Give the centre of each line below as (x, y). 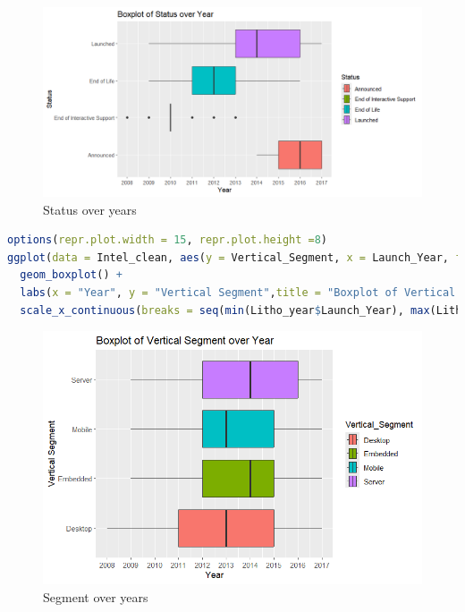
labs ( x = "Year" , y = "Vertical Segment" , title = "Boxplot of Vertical (238, 292)
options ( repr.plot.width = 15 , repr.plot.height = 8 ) (168, 240)
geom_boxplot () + (71, 275)
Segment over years (96, 596)
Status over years (90, 209)
